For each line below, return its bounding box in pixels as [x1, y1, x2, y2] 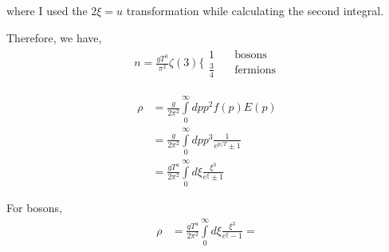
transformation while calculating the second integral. [126, 2, 384, 18]
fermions [234, 64, 277, 76]
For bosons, [6, 199, 63, 216]
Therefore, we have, [6, 29, 102, 45]
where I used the [6, 2, 88, 18]
